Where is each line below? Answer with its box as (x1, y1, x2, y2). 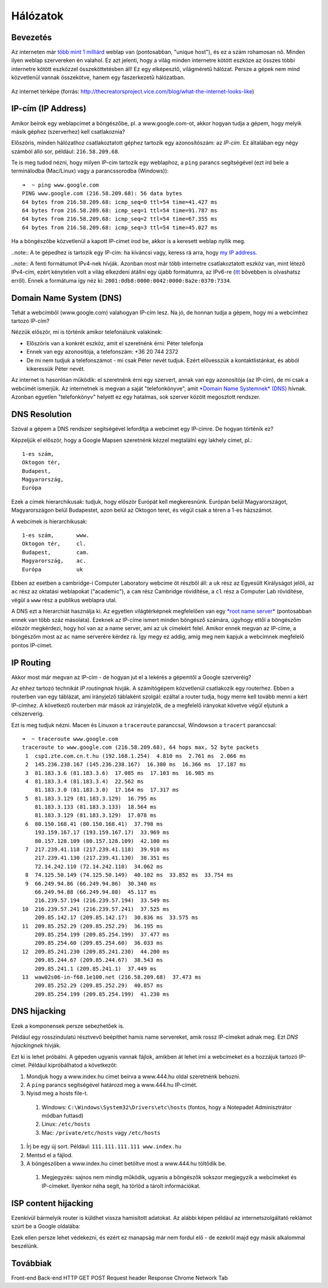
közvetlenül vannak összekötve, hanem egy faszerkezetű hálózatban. (11, 74, 185, 81)
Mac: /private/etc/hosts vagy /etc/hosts (41, 1129, 161, 1136)
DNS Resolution (11, 409, 72, 419)
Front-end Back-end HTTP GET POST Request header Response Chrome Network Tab (11, 1274, 228, 1281)
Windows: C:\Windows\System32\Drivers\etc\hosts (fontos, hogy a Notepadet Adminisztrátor (41, 1103, 292, 1111)
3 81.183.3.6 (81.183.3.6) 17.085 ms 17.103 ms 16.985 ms (25, 770, 214, 776)
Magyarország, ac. (22, 557, 86, 565)
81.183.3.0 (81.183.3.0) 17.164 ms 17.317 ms (34, 787, 179, 793)
